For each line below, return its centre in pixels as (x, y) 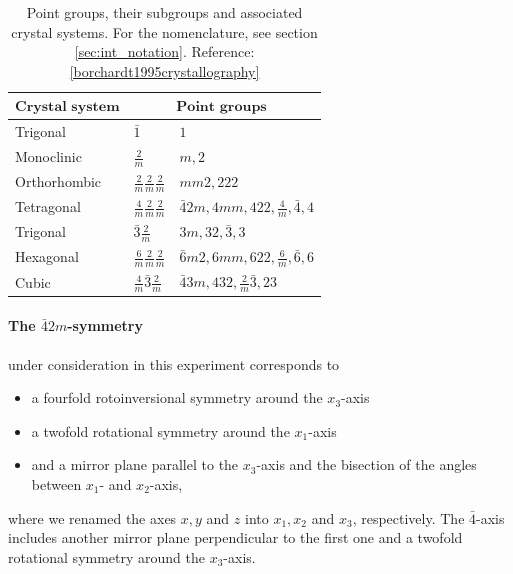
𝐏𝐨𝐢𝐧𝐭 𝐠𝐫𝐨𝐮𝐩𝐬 (221, 107)
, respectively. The (408, 517)
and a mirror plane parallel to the (135, 464)
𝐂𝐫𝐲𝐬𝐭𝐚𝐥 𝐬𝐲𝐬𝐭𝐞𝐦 (67, 107)
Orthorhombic (58, 181)
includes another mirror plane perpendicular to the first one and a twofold (235, 537)
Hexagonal (47, 256)
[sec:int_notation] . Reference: (164, 51)
